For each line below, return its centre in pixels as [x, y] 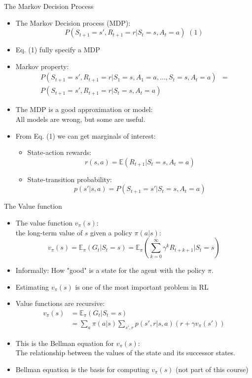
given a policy [111, 232]
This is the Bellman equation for [65, 343]
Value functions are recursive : [60, 303]
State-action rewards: [59, 152]
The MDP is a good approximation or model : [84, 109]
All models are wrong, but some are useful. [80, 119]
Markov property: [42, 66]
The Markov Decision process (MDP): [73, 22]
